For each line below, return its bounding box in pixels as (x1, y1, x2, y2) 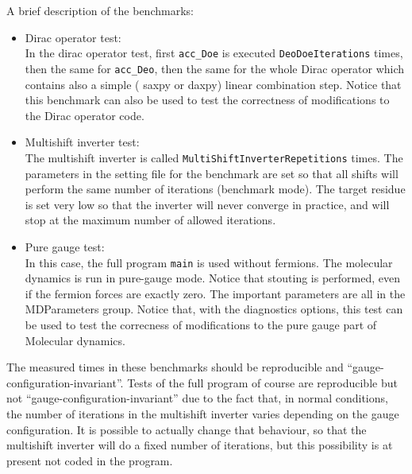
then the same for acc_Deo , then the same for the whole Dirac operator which (25, 60, 405, 76)
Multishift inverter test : (25, 134, 140, 150)
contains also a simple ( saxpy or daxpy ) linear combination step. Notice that (25, 76, 402, 92)
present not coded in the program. (6, 452, 173, 468)
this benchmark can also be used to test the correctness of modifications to (25, 91, 390, 108)
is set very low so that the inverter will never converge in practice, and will (25, 196, 390, 212)
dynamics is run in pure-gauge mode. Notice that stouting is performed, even (25, 270, 400, 286)
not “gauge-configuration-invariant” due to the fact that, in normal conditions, (6, 390, 388, 406)
